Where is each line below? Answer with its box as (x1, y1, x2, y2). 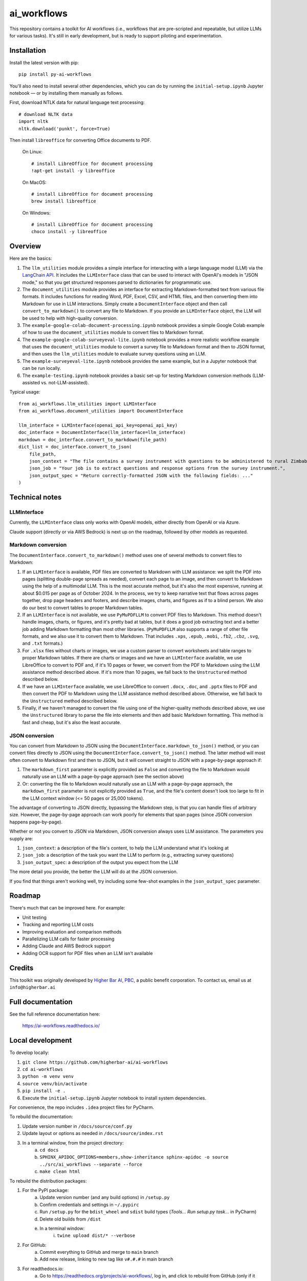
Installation (9, 46, 46, 55)
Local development (9, 1036, 72, 1045)
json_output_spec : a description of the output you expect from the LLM (22, 859, 179, 865)
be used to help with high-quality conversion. (22, 315, 118, 321)
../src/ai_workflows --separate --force (39, 1161, 143, 1167)
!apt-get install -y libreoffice (31, 168, 115, 174)
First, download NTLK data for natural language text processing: (9, 99, 145, 106)
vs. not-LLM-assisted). (41, 380, 89, 386)
